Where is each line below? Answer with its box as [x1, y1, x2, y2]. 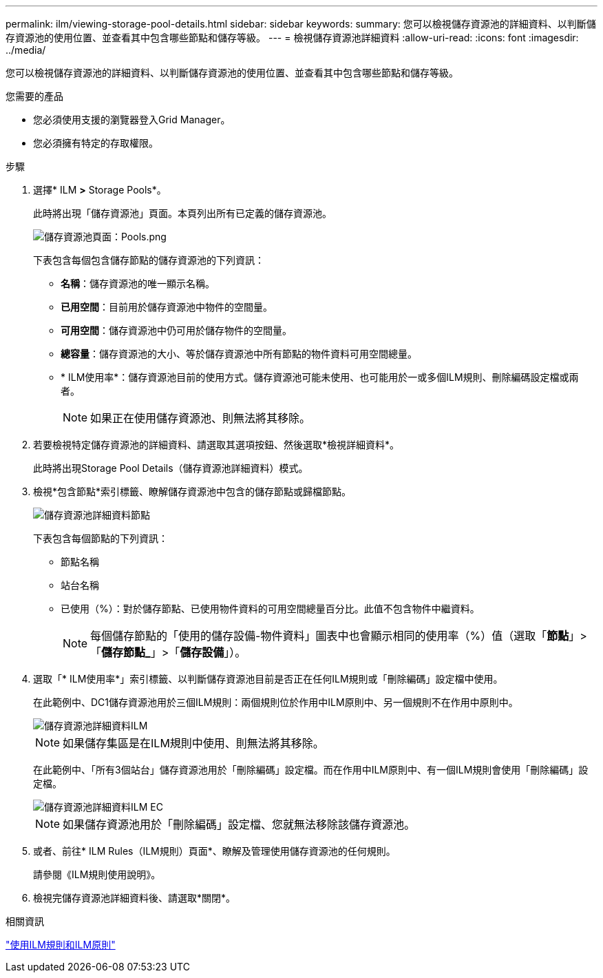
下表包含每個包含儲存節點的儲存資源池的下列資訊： [33, 254, 264, 266]
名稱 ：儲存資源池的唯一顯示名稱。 [61, 278, 215, 289]
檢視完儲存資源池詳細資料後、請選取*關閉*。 [33, 892, 236, 904]
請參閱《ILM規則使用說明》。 [33, 868, 161, 880]
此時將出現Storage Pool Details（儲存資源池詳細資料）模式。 [33, 462, 308, 474]
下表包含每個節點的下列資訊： [33, 532, 168, 544]
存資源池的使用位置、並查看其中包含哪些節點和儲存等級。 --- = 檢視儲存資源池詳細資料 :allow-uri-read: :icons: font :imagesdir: [6, 32, 579, 43]
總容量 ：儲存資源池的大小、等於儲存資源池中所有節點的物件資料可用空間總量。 [61, 348, 417, 360]
